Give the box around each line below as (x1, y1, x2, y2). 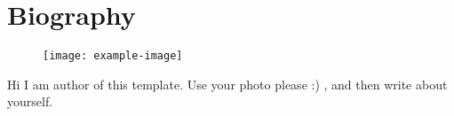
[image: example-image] (43, 50, 183, 63)
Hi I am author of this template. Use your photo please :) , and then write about (7, 74, 448, 93)
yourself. (7, 92, 53, 111)
